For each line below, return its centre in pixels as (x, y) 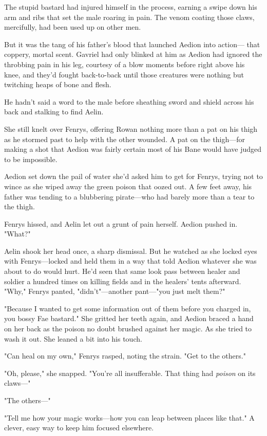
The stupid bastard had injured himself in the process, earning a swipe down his (131, 7)
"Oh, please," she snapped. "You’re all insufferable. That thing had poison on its (130, 373)
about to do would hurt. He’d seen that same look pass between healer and (122, 271)
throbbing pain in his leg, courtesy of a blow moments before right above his (125, 64)
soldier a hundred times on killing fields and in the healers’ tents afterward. (123, 281)
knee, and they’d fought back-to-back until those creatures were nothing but (124, 74)
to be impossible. (31, 159)
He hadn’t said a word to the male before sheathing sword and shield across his (129, 101)
